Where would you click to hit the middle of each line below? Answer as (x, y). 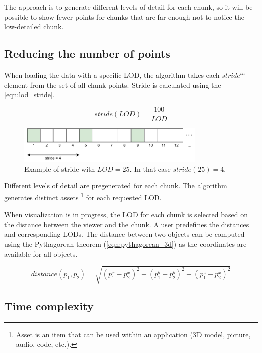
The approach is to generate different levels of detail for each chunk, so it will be (128, 7)
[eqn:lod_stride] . (29, 94)
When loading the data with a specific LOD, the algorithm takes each (112, 74)
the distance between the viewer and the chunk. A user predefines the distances (127, 224)
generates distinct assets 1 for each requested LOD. (83, 196)
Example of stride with (60, 168)
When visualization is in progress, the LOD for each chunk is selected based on (126, 214)
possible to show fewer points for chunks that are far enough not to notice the (124, 16)
